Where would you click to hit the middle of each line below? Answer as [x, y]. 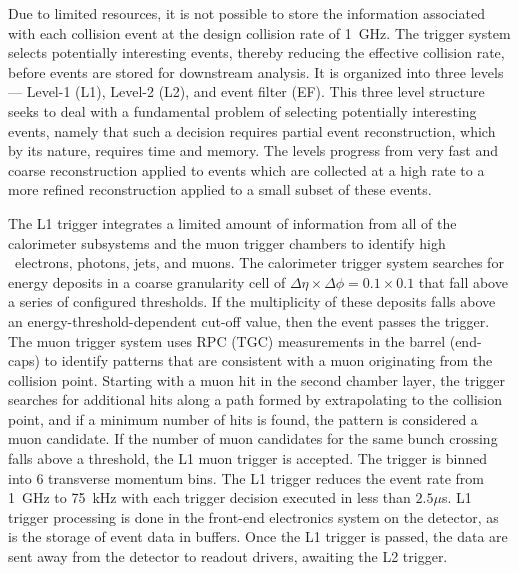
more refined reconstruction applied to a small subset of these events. [220, 189]
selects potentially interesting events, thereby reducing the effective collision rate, [256, 52]
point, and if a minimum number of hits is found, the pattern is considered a [243, 418]
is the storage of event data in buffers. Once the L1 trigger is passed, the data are [258, 536]
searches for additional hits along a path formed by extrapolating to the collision [255, 399]
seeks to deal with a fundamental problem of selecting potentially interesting [242, 110]
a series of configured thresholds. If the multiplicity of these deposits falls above [252, 301]
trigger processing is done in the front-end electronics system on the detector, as [253, 516]
